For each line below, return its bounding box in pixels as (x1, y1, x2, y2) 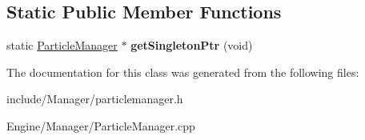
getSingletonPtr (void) (130, 37, 253, 54)
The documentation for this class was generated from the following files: (6, 63, 359, 80)
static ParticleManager (6, 37, 118, 54)
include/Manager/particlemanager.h (6, 90, 183, 107)
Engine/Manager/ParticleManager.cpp (6, 117, 195, 134)
